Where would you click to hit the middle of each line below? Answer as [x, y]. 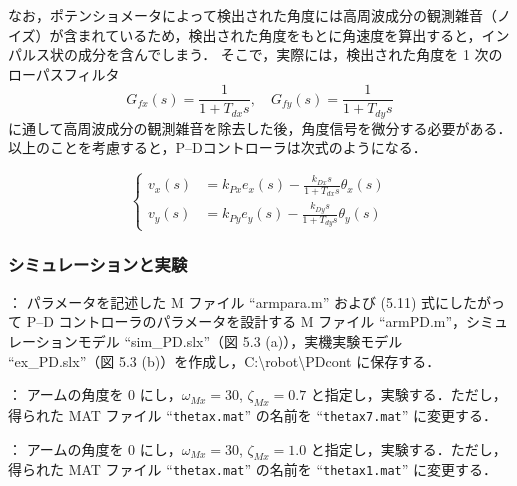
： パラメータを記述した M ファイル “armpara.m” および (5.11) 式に [229, 301]
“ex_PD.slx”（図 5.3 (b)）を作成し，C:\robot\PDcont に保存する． [224, 360]
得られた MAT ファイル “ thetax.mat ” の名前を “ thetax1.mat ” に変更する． [253, 469]
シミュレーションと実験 [98, 264]
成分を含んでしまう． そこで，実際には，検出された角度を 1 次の [290, 54]
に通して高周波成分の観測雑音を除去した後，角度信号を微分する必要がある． [260, 127]
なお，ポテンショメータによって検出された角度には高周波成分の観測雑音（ [252, 15]
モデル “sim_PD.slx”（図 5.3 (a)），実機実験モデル [240, 340]
